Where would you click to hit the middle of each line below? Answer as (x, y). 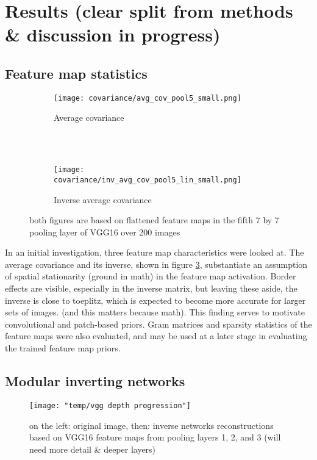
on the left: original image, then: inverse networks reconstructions (151, 425)
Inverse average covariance (103, 199)
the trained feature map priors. (63, 348)
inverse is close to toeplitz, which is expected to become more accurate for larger (155, 300)
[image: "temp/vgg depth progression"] (110, 405)
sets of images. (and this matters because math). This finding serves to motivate (155, 312)
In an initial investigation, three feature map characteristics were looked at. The (155, 252)
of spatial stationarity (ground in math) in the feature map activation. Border (151, 276)
